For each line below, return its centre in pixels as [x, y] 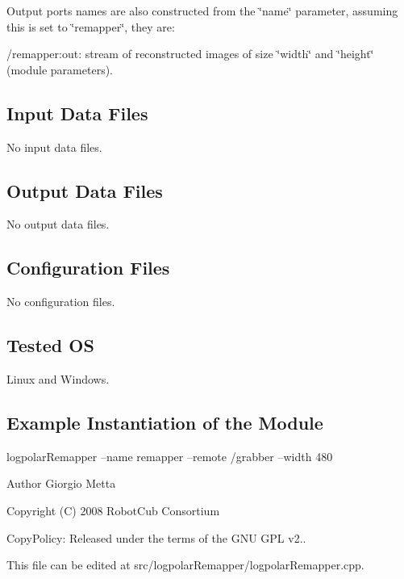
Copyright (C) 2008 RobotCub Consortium [113, 510]
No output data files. [58, 224]
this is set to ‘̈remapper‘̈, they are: [91, 26]
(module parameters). [60, 69]
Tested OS [50, 345]
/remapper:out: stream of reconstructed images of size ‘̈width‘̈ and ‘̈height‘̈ [190, 54]
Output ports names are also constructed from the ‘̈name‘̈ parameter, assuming [202, 10]
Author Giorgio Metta [61, 483]
